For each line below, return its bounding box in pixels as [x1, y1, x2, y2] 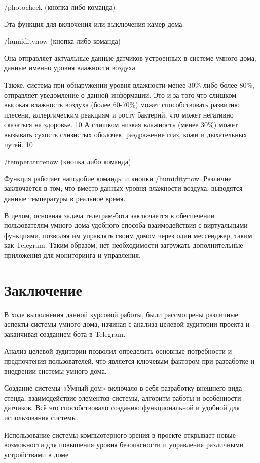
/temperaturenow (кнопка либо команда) [4, 156, 131, 167]
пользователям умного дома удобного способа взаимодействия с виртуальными [4, 220, 248, 230]
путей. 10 [4, 139, 33, 149]
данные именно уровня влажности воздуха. [4, 62, 137, 73]
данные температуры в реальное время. [4, 192, 126, 203]
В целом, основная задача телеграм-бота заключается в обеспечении [4, 210, 215, 220]
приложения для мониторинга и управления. [4, 249, 141, 260]
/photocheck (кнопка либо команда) [4, 2, 116, 12]
